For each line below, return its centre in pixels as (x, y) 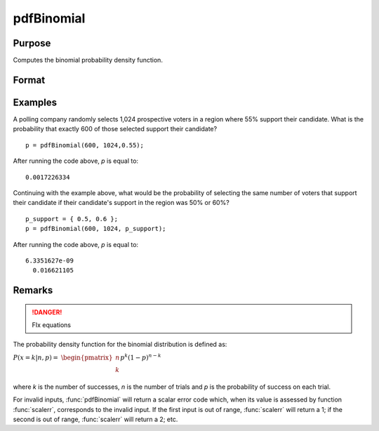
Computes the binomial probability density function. (88, 60)
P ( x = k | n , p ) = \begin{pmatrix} (63, 357)
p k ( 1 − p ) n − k (141, 357)
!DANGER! (47, 312)
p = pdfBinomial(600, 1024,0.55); (85, 145)
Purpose (32, 43)
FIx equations (52, 325)
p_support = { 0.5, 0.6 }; (72, 219)
